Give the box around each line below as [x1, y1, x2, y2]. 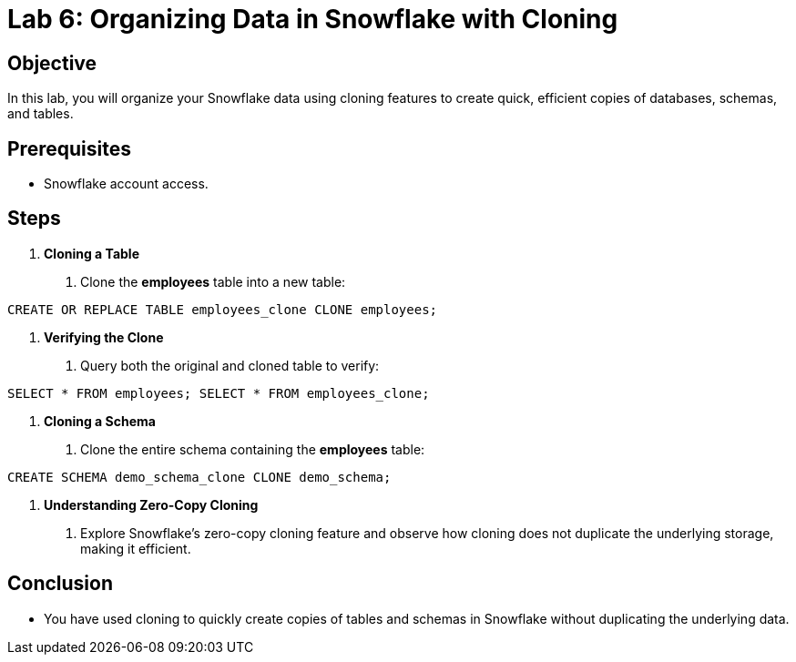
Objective [7, 51, 97, 75]
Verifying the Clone [44, 329, 164, 345]
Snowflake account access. [44, 176, 209, 192]
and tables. [7, 106, 74, 122]
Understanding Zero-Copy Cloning [44, 496, 259, 513]
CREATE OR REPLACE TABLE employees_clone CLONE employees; [7, 301, 438, 317]
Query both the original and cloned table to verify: [80, 357, 380, 373]
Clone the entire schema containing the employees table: [80, 441, 425, 457]
